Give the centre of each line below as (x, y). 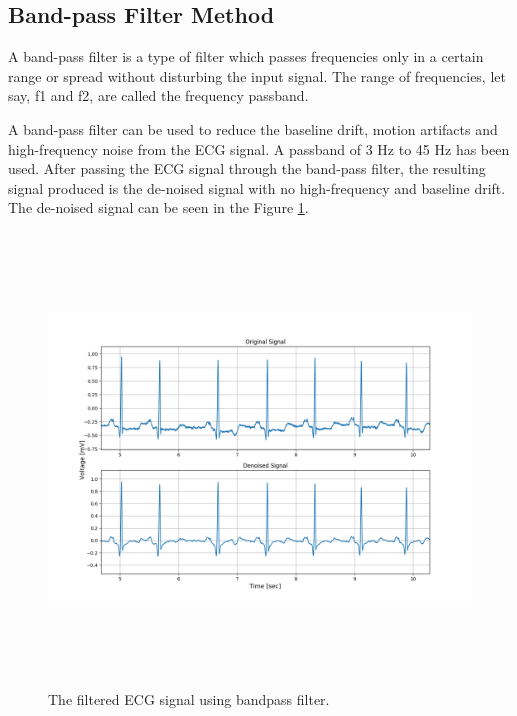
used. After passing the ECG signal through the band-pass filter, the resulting (247, 168)
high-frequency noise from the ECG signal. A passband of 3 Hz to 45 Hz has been (259, 148)
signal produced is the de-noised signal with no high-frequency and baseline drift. (257, 187)
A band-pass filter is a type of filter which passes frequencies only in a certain (246, 56)
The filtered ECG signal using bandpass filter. (189, 699)
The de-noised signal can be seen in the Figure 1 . (158, 207)
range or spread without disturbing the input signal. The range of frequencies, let (257, 75)
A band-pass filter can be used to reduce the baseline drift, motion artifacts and (253, 128)
